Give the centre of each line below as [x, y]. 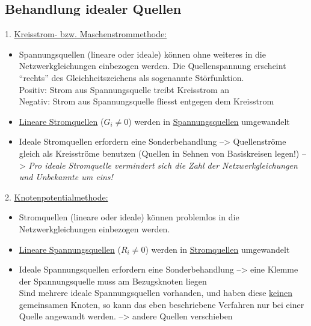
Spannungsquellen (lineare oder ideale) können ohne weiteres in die [142, 54]
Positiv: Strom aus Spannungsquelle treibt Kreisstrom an [124, 89]
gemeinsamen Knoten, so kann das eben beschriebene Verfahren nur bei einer [162, 304]
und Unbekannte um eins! [66, 177]
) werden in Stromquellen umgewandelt [217, 249]
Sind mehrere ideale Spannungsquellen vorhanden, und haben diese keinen [155, 293]
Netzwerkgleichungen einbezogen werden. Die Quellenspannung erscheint [152, 66]
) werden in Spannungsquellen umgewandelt [209, 121]
